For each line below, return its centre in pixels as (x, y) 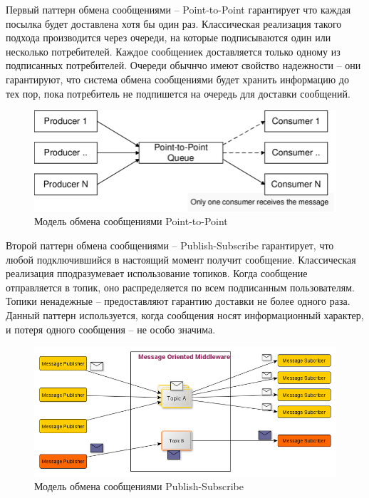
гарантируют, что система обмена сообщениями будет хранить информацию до (177, 79)
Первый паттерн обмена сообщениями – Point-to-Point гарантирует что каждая (178, 9)
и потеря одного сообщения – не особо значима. (111, 329)
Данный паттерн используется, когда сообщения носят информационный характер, (185, 315)
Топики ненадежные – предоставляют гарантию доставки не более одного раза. (178, 301)
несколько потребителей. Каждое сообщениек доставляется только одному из (173, 51)
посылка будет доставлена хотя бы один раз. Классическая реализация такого (174, 23)
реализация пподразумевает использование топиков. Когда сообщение (157, 273)
